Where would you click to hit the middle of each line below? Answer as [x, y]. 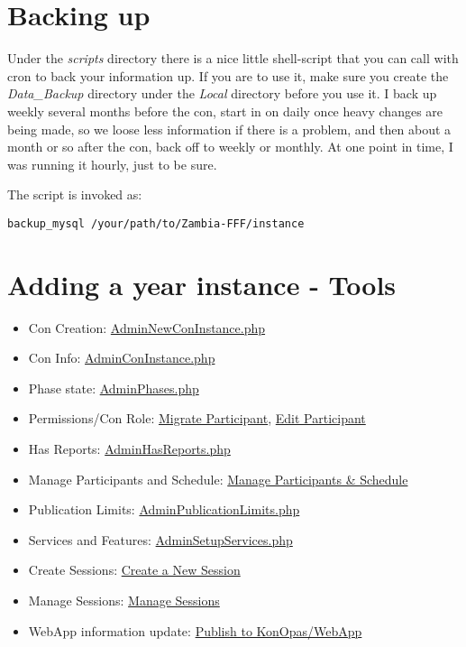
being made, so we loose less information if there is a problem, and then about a [229, 129]
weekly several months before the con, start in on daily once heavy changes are [225, 111]
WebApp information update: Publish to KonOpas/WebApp [195, 630]
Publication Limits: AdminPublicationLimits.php [164, 509]
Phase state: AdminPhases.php [114, 388]
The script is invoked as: [75, 194]
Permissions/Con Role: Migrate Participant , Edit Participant [197, 418]
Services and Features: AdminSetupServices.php [160, 539]
